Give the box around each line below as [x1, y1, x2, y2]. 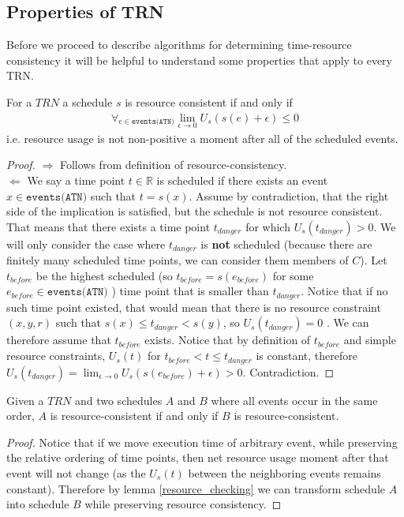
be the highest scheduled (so [36, 267, 173, 283]
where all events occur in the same [211, 391, 378, 408]
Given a [6, 391, 44, 408]
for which [245, 218, 290, 234]
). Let [360, 252, 387, 268]
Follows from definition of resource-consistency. [59, 156, 287, 173]
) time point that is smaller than [111, 283, 269, 299]
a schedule [62, 93, 113, 110]
